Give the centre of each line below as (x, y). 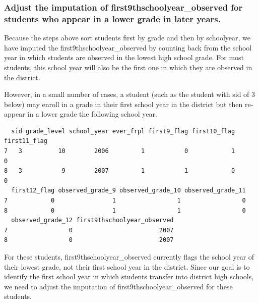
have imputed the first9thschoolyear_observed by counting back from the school (128, 47)
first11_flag (26, 141)
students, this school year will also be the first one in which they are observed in (128, 67)
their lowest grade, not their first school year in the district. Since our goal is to (127, 266)
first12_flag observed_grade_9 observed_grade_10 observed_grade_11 (128, 191)
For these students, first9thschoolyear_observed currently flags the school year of (129, 257)
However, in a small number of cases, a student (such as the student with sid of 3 (130, 94)
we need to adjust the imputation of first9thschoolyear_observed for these (118, 286)
